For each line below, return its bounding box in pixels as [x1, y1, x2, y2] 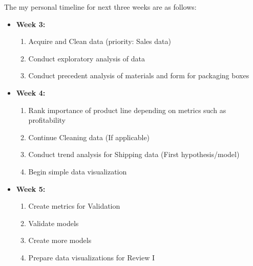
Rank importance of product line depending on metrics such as [28, 104, 226, 115]
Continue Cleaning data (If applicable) [28, 131, 150, 142]
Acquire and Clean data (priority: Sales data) [28, 36, 171, 47]
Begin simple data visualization [28, 166, 127, 176]
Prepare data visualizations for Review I [28, 252, 155, 262]
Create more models [28, 235, 92, 246]
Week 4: [16, 87, 46, 98]
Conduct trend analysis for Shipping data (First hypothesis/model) [28, 149, 240, 160]
